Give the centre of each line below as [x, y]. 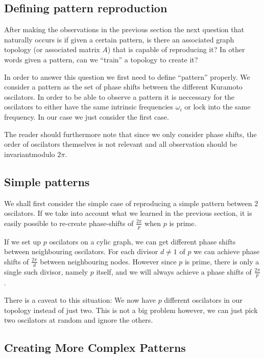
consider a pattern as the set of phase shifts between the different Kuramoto [123, 87]
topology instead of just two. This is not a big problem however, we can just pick [131, 310]
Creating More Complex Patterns [95, 348]
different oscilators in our [203, 299]
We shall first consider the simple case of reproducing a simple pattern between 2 [131, 203]
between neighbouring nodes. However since [108, 261]
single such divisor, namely [46, 271]
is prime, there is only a [222, 261]
